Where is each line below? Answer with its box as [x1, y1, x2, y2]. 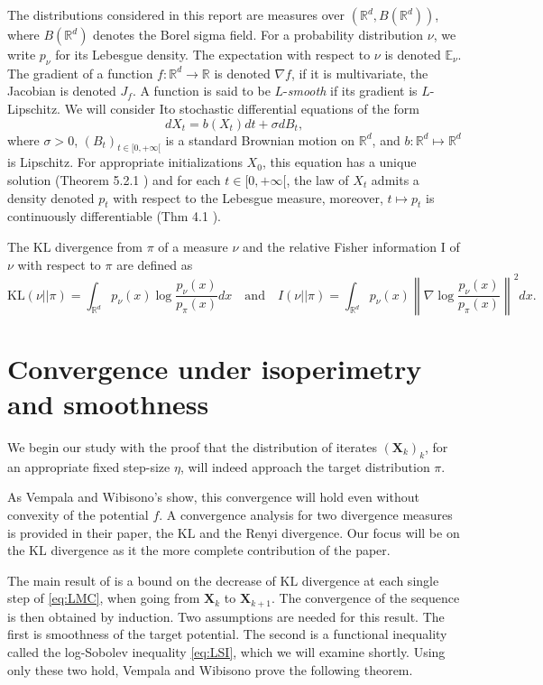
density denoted [7, 188, 95, 207]
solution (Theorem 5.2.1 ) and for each [7, 170, 221, 189]
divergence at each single [301, 570, 439, 589]
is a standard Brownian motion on [165, 130, 355, 149]
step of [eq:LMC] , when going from [7, 588, 200, 607]
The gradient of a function [7, 63, 153, 82]
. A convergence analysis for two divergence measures [159, 504, 453, 523]
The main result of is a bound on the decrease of [7, 570, 276, 589]
